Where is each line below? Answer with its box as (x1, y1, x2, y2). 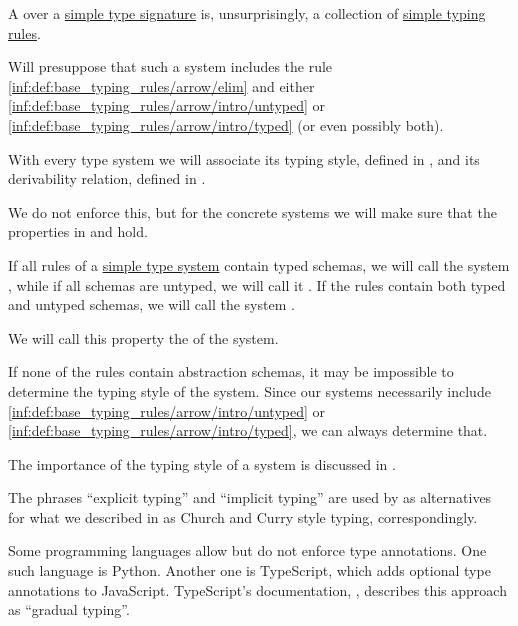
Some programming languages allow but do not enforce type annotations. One (8, 540, 487, 561)
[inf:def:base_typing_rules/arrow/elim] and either (8, 75, 315, 96)
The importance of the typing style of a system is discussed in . (8, 453, 396, 474)
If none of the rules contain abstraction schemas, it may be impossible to (8, 361, 454, 382)
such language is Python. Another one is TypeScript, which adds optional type (8, 560, 491, 581)
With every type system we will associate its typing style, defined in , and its (8, 148, 480, 169)
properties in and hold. (8, 221, 148, 242)
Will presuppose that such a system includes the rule (8, 56, 333, 77)
